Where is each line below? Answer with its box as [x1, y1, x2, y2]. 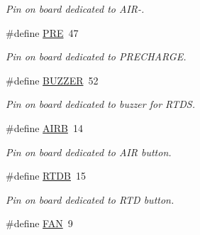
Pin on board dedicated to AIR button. [6, 144, 172, 159]
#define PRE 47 [6, 25, 79, 40]
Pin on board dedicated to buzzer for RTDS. [6, 97, 195, 111]
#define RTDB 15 [6, 168, 86, 183]
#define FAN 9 [6, 216, 73, 231]
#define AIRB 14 [6, 120, 83, 135]
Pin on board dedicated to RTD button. [6, 192, 174, 207]
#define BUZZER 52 [6, 72, 99, 87]
